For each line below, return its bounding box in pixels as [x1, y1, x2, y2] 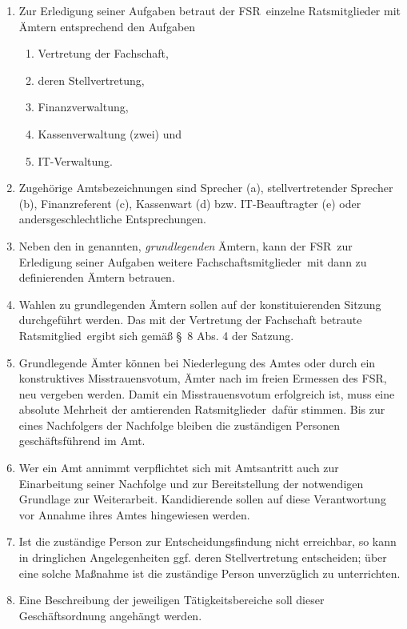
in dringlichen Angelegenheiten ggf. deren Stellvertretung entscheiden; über [18, 549, 387, 566]
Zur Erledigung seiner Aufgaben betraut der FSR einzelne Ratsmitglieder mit [18, 2, 401, 18]
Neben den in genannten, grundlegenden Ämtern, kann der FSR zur [18, 237, 353, 254]
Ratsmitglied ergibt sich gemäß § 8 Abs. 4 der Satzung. [18, 327, 294, 343]
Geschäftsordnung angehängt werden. [18, 607, 202, 623]
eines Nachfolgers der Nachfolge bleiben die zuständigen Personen [18, 416, 340, 433]
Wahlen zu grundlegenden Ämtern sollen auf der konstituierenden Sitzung [18, 295, 381, 312]
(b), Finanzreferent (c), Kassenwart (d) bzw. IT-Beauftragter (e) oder [18, 194, 361, 211]
